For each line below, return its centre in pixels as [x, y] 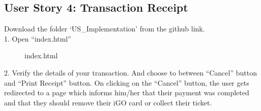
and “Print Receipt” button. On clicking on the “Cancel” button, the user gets [127, 82]
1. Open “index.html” [38, 38]
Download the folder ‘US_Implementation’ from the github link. [105, 29]
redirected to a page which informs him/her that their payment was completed [127, 92]
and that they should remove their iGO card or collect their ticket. [108, 102]
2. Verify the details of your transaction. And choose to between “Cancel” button [130, 72]
